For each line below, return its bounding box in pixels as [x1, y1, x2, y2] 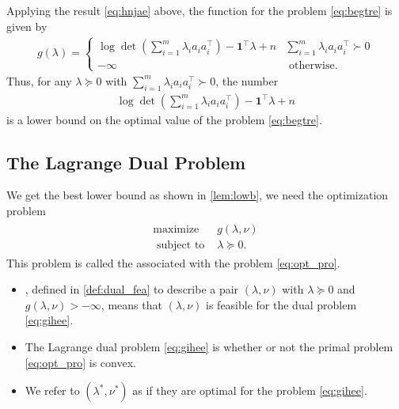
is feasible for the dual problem [206, 296, 357, 312]
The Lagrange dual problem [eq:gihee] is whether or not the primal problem [25, 339, 393, 355]
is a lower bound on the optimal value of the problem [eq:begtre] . [6, 111, 322, 127]
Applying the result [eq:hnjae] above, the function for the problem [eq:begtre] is [6, 2, 393, 18]
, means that [101, 296, 162, 312]
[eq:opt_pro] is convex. [25, 354, 136, 370]
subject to [156, 239, 205, 251]
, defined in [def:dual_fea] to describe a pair [25, 281, 239, 297]
